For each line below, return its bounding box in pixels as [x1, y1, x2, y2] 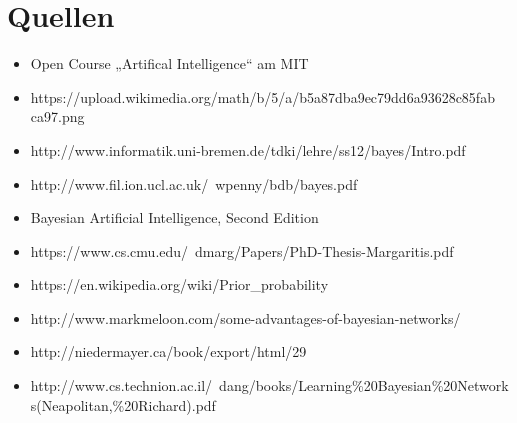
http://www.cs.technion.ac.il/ [30, 375, 213, 396]
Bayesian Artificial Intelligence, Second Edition [30, 207, 319, 228]
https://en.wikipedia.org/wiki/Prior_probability [30, 274, 329, 295]
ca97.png [30, 106, 85, 127]
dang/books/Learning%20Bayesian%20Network [219, 375, 509, 396]
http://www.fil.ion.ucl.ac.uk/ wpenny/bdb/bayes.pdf [30, 173, 358, 194]
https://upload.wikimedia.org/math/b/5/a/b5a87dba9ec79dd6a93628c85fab [30, 86, 495, 107]
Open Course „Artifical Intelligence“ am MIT [30, 53, 309, 74]
